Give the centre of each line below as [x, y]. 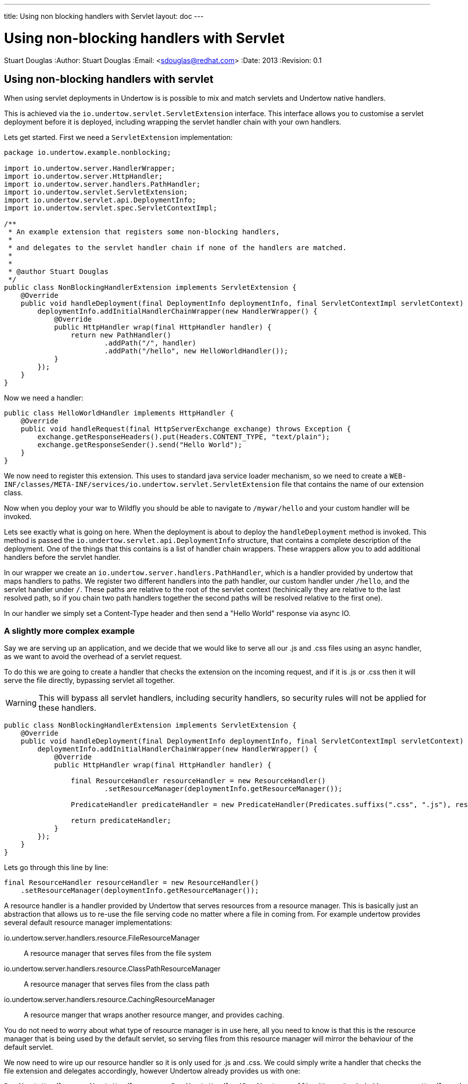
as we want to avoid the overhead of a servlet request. [93, 657]
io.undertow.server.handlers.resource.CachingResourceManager [110, 1000]
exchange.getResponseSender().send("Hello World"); [140, 445]
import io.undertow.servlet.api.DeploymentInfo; [100, 200]
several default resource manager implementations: [88, 923]
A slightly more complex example [69, 631]
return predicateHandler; [121, 821]
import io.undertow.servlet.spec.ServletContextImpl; [111, 208]
